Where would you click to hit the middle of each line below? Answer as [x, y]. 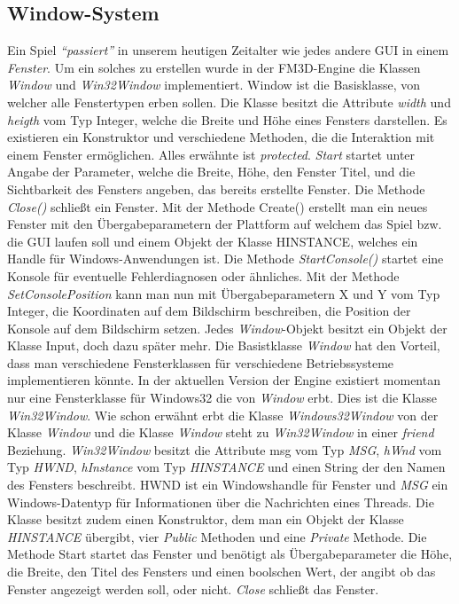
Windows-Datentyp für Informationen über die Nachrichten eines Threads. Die [221, 502]
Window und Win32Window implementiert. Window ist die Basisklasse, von [214, 85]
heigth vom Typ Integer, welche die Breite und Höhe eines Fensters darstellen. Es [227, 119]
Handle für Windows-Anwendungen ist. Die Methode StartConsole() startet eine [226, 259]
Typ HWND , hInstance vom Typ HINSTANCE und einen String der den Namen [226, 467]
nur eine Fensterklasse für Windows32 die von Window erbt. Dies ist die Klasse [222, 398]
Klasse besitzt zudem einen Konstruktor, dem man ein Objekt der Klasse [206, 519]
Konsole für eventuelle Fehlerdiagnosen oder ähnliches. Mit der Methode [203, 275]
